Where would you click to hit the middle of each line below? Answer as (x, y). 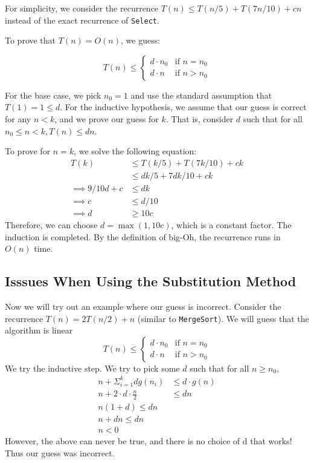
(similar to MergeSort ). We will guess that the (223, 318)
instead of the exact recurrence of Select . (82, 20)
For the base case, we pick (53, 95)
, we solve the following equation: (135, 151)
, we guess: (141, 40)
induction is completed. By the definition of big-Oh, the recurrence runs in (143, 236)
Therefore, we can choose (51, 224)
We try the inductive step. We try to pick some (92, 368)
